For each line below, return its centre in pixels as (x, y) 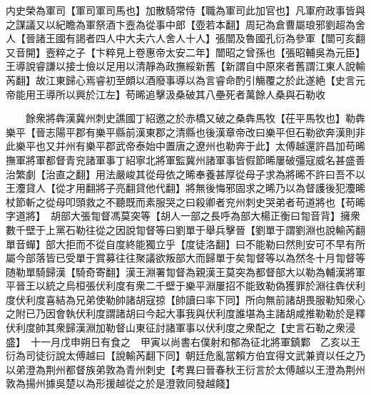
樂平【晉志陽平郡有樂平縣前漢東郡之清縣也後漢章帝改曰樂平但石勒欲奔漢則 (181, 132)
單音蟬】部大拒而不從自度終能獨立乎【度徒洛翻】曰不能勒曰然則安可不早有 (181, 243)
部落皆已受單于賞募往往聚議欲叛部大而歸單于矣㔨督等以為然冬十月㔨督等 (195, 258)
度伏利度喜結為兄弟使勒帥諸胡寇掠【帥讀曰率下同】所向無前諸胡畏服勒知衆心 (185, 299)
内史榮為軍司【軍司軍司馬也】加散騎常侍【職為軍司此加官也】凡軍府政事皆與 (185, 10)
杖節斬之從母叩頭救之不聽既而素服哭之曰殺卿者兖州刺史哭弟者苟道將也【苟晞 (185, 201)
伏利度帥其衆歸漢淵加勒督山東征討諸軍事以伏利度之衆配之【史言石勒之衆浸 (181, 328)
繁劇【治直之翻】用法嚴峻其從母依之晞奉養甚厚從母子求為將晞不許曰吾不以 (190, 174)
